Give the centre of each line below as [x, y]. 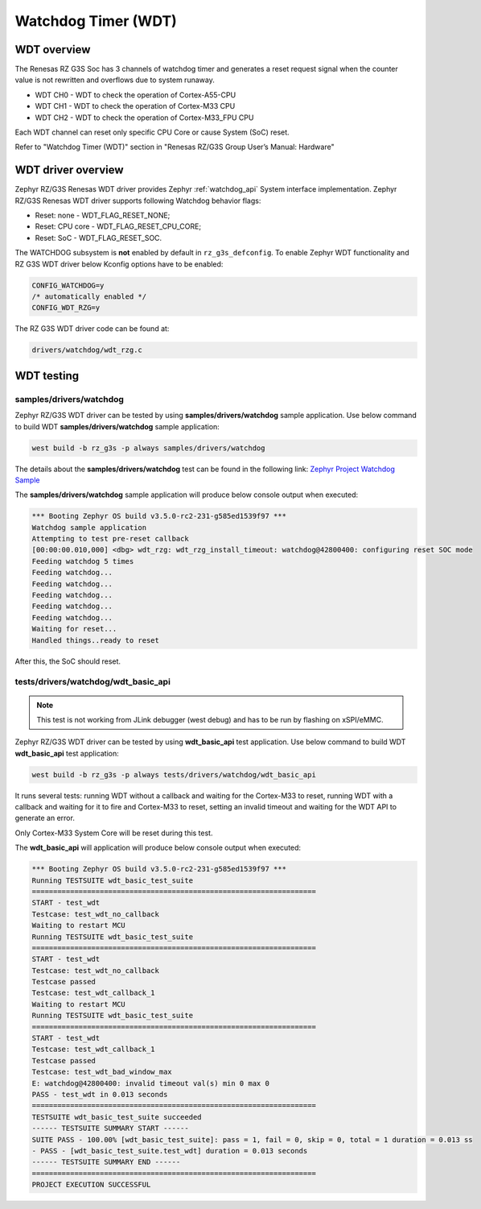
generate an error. [45, 818]
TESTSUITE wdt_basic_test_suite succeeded [117, 1117]
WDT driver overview [69, 170]
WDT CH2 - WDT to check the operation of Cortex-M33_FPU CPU [144, 118]
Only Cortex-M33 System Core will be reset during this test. [114, 833]
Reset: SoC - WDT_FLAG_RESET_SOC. [99, 238]
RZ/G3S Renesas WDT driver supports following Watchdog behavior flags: [138, 201]
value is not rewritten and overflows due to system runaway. [115, 80]
